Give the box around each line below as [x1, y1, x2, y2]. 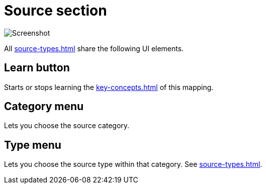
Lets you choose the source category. [4, 121, 130, 130]
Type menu [4, 138, 61, 151]
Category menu [4, 100, 84, 113]
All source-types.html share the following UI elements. [4, 44, 184, 53]
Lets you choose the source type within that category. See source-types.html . [4, 160, 262, 169]
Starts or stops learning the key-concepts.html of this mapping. [4, 82, 214, 91]
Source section [4, 2, 107, 19]
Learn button [4, 61, 70, 74]
